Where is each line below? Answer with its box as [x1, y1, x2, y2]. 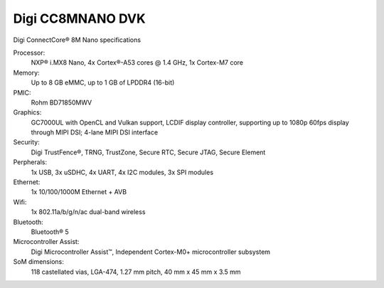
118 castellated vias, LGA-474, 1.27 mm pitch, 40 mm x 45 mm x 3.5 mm [31, 267, 241, 276]
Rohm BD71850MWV [31, 98, 92, 107]
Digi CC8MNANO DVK [13, 11, 146, 26]
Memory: [13, 68, 40, 77]
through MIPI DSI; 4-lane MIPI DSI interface [31, 128, 159, 137]
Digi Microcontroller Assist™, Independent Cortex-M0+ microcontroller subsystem [31, 247, 270, 256]
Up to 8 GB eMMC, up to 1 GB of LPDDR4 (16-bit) [31, 78, 175, 87]
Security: [13, 138, 40, 146]
